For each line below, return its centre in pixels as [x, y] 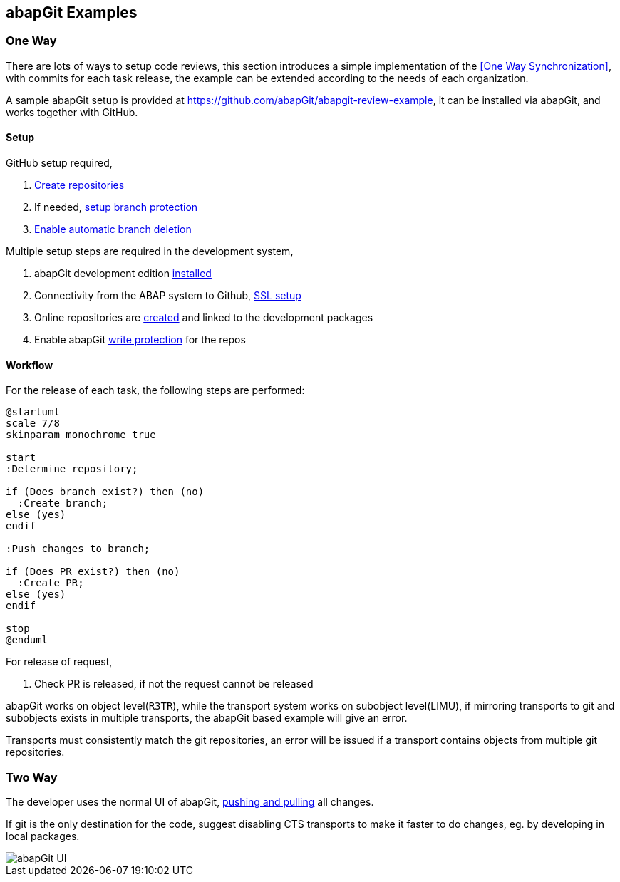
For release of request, [59, 662]
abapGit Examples [72, 12]
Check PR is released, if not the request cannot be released [174, 684]
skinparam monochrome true [81, 435]
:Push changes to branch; [78, 549]
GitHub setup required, [59, 163]
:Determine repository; [72, 469]
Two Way [32, 777]
